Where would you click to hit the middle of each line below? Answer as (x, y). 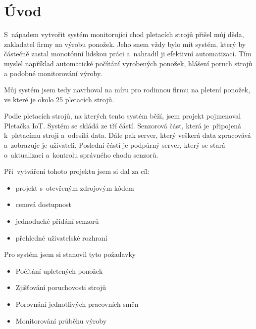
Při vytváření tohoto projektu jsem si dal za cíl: (77, 171)
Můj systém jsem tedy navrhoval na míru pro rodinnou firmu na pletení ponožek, (127, 90)
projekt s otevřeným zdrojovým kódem (75, 187)
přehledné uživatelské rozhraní (61, 237)
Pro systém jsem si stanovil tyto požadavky (70, 254)
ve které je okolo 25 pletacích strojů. (59, 99)
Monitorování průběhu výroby (61, 320)
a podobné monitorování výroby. (53, 73)
